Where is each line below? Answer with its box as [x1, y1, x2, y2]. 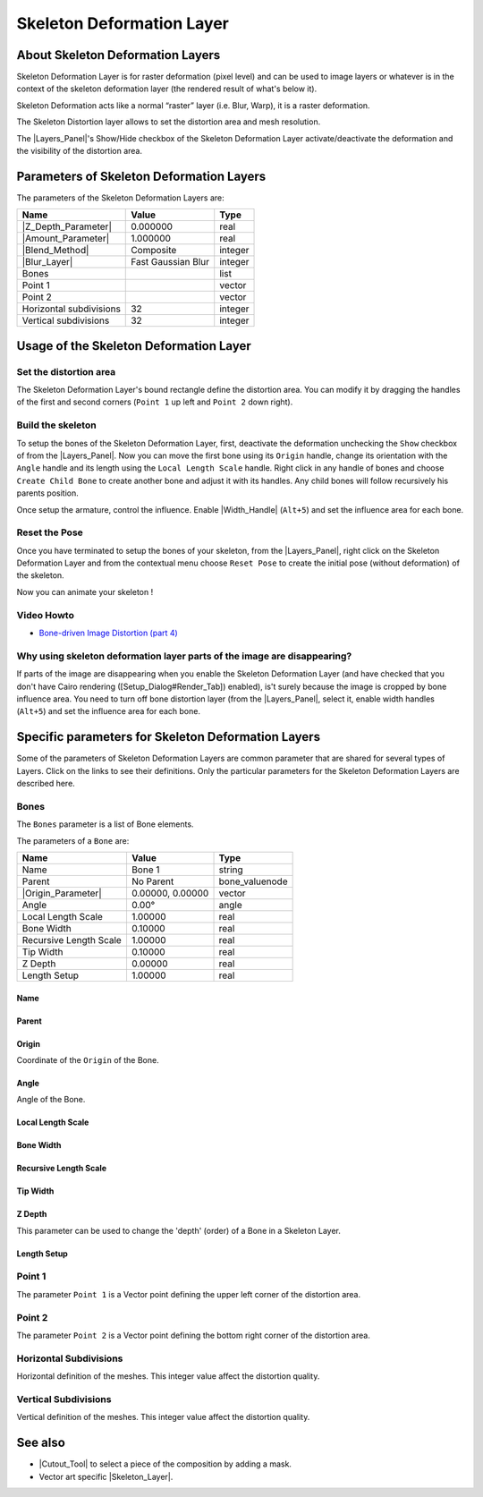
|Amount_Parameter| [21, 233, 110, 245]
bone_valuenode [218, 875, 288, 888]
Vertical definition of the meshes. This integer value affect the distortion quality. [16, 1412, 310, 1423]
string [218, 863, 243, 876]
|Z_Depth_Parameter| [21, 220, 112, 233]
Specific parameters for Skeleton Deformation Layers [16, 729, 321, 744]
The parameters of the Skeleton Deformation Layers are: [16, 192, 225, 203]
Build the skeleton [16, 419, 97, 431]
